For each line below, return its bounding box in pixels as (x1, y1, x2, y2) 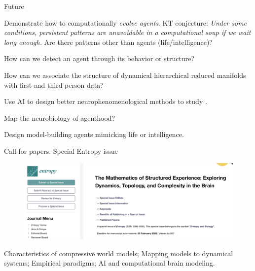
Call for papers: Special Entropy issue (4, 145, 118, 156)
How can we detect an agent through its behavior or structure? (4, 53, 195, 64)
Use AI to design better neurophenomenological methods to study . (4, 96, 207, 106)
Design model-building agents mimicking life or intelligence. (4, 129, 184, 139)
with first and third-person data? (4, 79, 104, 90)
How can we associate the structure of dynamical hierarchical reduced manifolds (4, 69, 246, 80)
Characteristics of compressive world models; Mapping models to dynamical (4, 248, 233, 258)
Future (4, 1, 24, 11)
